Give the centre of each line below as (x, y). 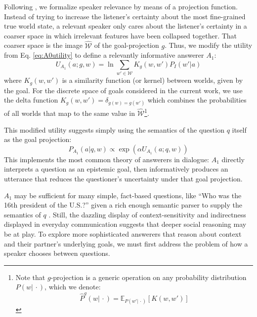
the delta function (31, 100)
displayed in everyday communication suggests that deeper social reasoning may (125, 224)
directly (233, 159)
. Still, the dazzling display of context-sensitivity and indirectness (147, 214)
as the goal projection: (38, 139)
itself (239, 129)
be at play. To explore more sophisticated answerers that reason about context (123, 233)
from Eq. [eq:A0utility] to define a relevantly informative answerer (104, 55)
